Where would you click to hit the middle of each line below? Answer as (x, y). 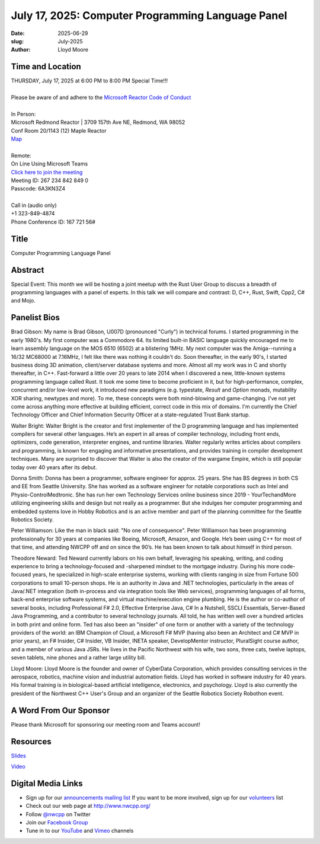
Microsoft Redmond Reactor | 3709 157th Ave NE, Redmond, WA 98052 (98, 122)
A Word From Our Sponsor (60, 710)
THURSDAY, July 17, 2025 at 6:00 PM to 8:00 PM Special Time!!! (89, 81)
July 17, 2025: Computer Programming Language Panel (149, 15)
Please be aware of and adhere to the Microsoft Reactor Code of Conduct (101, 97)
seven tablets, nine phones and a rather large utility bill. (79, 658)
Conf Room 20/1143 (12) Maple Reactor (59, 130)
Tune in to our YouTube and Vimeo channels (80, 831)
